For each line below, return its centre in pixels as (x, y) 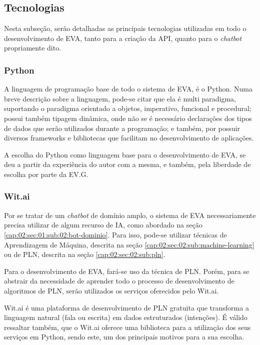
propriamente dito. (33, 48)
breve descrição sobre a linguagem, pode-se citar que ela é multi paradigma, (120, 98)
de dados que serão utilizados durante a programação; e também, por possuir (122, 128)
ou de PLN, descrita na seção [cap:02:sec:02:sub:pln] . (85, 254)
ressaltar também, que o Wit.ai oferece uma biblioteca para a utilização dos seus (127, 327)
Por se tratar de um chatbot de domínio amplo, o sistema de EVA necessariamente (130, 215)
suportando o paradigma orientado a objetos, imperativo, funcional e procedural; (128, 108)
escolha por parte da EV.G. (46, 174)
